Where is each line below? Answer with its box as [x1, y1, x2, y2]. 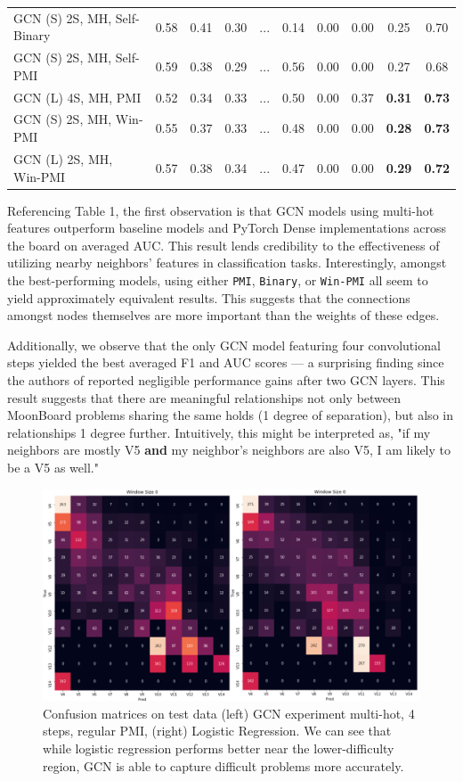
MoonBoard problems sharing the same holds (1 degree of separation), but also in [7, 406, 453, 424]
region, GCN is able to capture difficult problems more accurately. [43, 756, 404, 775]
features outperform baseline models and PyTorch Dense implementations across [7, 218, 447, 237]
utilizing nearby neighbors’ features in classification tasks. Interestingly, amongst [7, 253, 447, 272]
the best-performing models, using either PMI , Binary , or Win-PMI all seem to [7, 270, 428, 289]
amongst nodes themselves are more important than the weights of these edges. [7, 306, 440, 325]
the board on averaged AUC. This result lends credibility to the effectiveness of [7, 235, 440, 254]
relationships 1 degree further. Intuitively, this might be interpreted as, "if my [7, 423, 431, 441]
